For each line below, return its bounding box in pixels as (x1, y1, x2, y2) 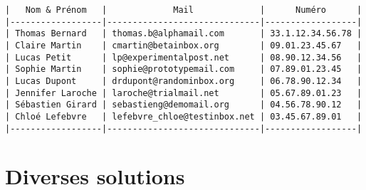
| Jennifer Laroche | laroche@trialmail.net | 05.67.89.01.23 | (5, 88, 362, 98)
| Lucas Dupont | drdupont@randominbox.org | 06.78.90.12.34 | (5, 75, 362, 86)
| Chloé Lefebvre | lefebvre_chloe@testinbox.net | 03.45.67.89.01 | (5, 111, 362, 122)
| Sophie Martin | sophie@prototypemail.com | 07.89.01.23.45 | (5, 64, 362, 75)
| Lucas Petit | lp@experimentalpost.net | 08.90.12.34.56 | (5, 52, 362, 63)
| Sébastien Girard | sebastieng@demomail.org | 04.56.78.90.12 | (5, 100, 362, 110)
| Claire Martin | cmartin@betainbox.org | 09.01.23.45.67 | (5, 40, 362, 51)
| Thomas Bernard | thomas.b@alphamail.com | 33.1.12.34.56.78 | (5, 28, 362, 39)
